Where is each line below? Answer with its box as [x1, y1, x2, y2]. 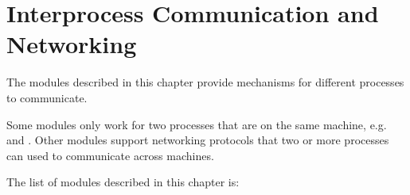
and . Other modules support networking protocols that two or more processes [6, 132, 389, 148]
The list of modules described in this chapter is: [6, 174, 240, 190]
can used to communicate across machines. [6, 147, 214, 163]
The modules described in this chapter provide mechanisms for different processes [6, 74, 404, 90]
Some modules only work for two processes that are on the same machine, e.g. [6, 116, 387, 132]
